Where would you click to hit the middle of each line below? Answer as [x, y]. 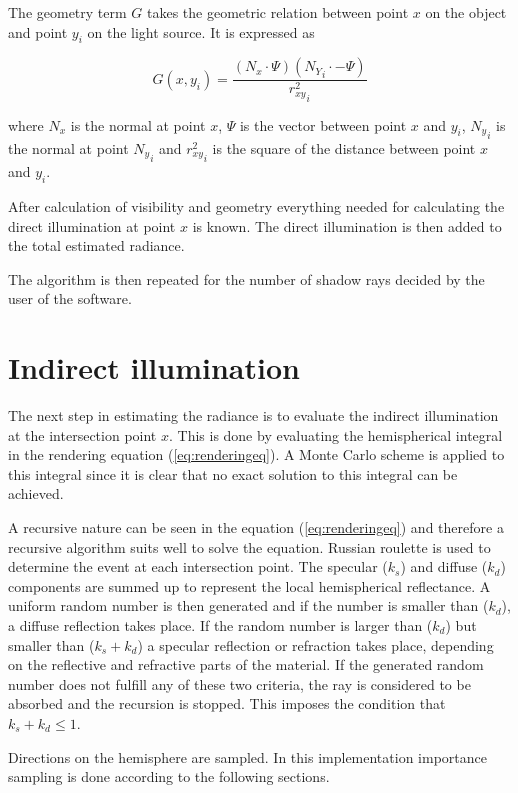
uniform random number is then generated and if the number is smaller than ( [248, 605]
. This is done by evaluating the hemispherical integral [335, 434]
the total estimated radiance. [96, 245]
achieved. [36, 493]
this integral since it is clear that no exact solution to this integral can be [233, 473]
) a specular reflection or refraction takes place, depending [315, 644]
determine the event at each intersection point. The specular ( [198, 566]
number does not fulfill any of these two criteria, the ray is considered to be [239, 683]
